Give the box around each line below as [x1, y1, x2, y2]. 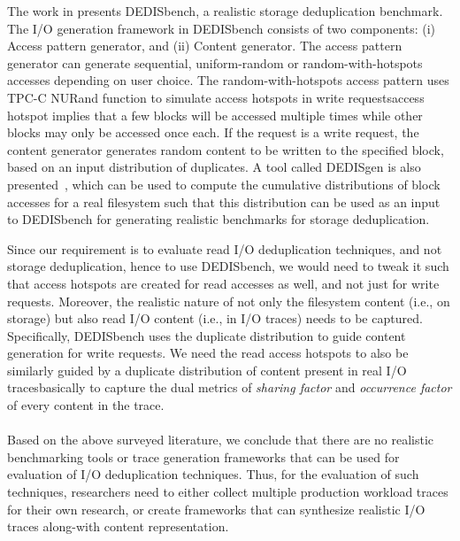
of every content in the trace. [7, 396, 165, 414]
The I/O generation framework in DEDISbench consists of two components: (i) [7, 19, 435, 37]
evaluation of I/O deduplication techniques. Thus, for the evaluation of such [7, 465, 419, 483]
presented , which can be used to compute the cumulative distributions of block [7, 174, 441, 193]
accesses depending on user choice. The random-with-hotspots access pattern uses [7, 71, 449, 89]
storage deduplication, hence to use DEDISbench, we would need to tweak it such [7, 257, 449, 275]
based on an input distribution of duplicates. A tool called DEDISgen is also [7, 158, 421, 176]
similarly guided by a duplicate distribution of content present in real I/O [7, 360, 407, 379]
